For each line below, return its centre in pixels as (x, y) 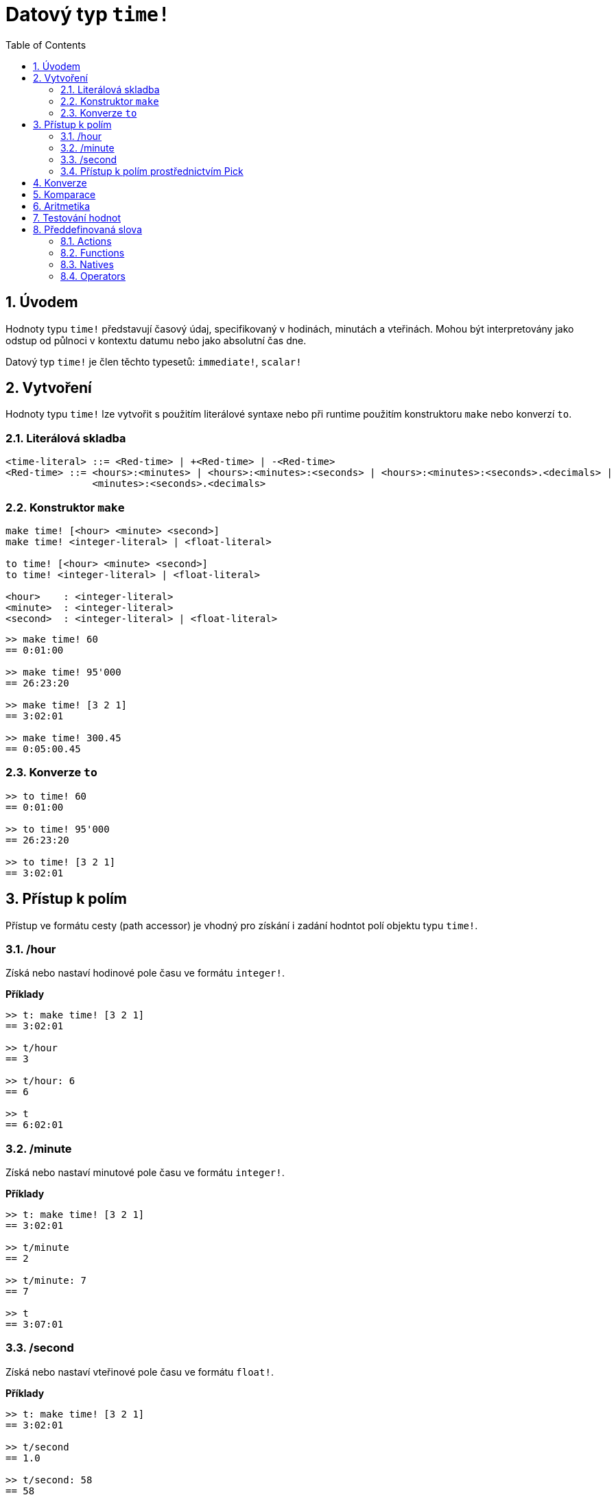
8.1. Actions (86, 241)
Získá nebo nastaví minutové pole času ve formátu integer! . (145, 1173)
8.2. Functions (93, 252)
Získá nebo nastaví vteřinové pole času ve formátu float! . (140, 1372)
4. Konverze (60, 182)
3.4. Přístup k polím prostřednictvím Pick (152, 171)
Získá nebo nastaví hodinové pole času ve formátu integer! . (145, 973)
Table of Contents (46, 45)
